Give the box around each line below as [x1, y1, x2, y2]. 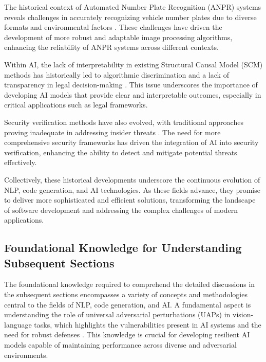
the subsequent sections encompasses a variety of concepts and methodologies [4, 289, 248, 300]
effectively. [4, 157, 37, 168]
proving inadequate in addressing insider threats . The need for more [4, 126, 221, 137]
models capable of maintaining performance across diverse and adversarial [4, 339, 237, 350]
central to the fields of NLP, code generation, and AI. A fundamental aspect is [4, 299, 251, 310]
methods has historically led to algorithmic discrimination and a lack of [4, 69, 229, 80]
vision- [233, 309, 254, 320]
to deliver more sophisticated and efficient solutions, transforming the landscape [4, 194, 256, 205]
